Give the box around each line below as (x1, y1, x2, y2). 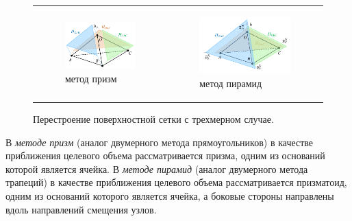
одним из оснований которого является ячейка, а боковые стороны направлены (5, 189, 334, 203)
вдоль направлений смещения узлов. (5, 202, 157, 216)
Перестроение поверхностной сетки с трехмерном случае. (33, 112, 274, 126)
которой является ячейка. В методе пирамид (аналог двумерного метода (5, 161, 308, 176)
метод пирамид (199, 75, 262, 90)
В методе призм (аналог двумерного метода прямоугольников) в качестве (5, 135, 314, 149)
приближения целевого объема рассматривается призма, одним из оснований (5, 148, 325, 163)
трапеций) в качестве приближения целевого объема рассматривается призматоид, (5, 175, 347, 189)
